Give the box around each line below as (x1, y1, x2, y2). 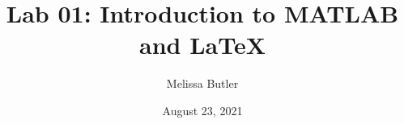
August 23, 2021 (162, 101, 243, 118)
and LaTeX (139, 28, 266, 61)
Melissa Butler (166, 75, 239, 92)
